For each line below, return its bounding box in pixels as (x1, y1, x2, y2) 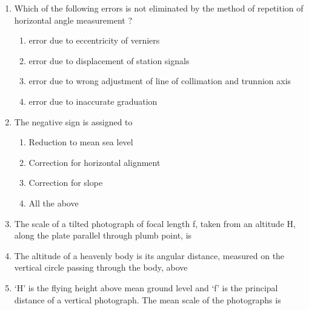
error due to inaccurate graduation (28, 94, 158, 107)
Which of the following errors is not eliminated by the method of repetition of (14, 2, 304, 14)
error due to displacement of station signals (28, 54, 190, 67)
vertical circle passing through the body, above (14, 261, 188, 274)
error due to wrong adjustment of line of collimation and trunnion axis (28, 74, 291, 87)
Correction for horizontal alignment (28, 156, 161, 168)
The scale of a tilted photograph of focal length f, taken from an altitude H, (14, 217, 296, 229)
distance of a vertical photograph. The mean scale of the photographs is (14, 293, 281, 306)
